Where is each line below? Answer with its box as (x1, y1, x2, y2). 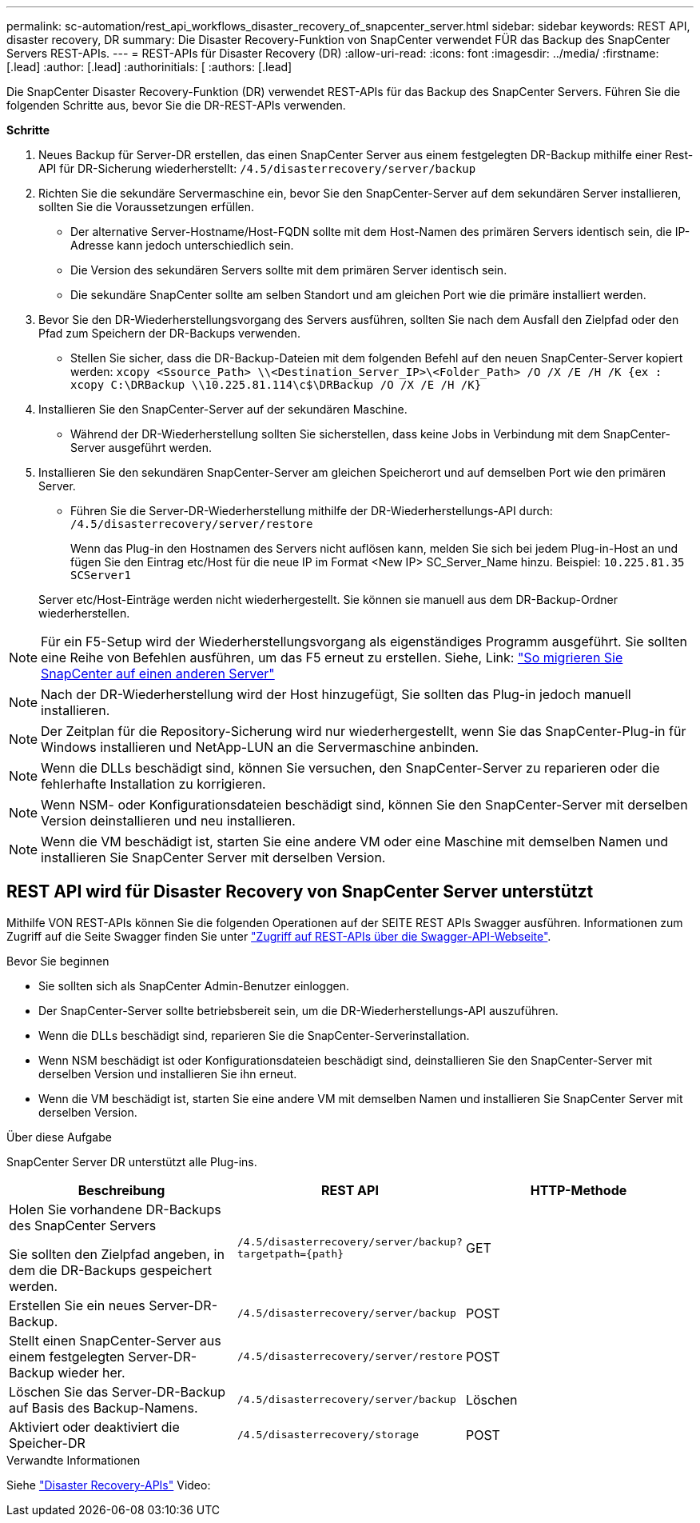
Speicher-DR (9, 1434, 86, 1451)
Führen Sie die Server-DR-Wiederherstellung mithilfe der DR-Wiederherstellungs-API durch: (70, 504, 553, 518)
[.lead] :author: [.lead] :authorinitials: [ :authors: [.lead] (6, 60, 292, 74)
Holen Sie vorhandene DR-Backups (9, 1201, 221, 1217)
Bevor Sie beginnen (6, 953, 109, 968)
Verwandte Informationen (6, 1453, 141, 1467)
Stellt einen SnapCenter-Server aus (9, 1332, 221, 1349)
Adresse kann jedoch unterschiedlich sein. (70, 238, 294, 252)
